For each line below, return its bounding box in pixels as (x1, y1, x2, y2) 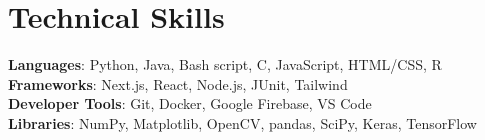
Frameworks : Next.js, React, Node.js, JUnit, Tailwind (8, 73, 348, 94)
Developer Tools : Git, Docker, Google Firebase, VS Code (8, 93, 372, 114)
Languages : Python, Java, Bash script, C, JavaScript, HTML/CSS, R (8, 54, 442, 75)
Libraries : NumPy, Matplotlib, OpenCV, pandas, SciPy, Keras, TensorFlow (8, 112, 477, 133)
